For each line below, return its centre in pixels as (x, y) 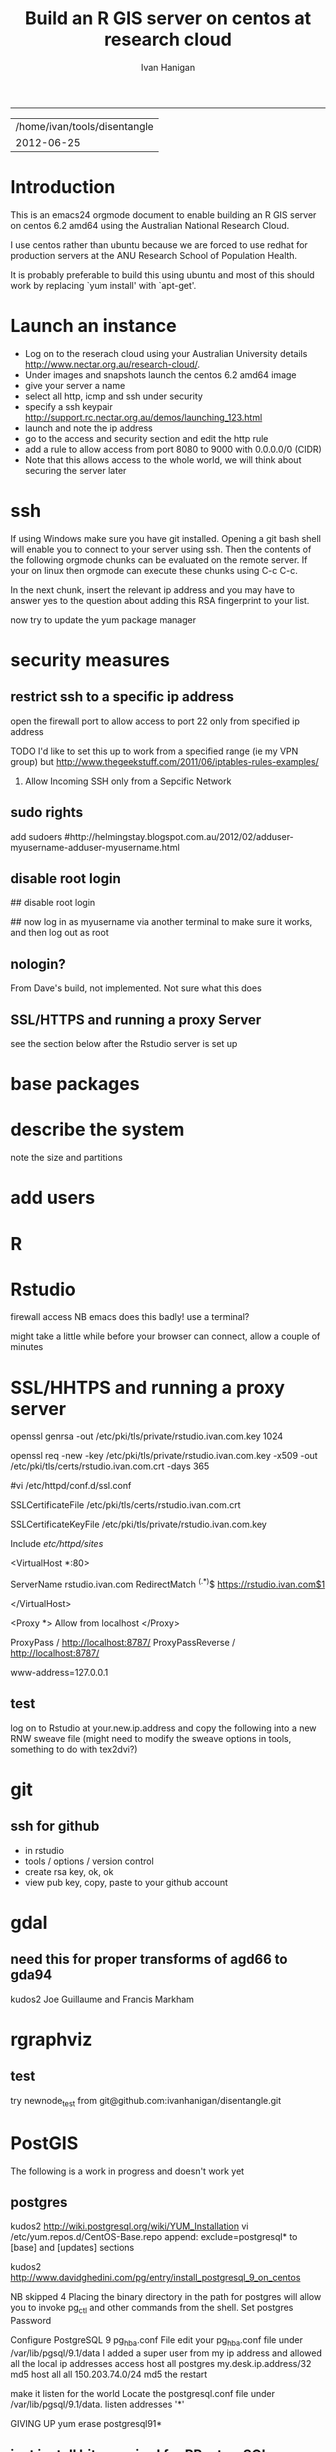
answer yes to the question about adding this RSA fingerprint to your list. (160, 600)
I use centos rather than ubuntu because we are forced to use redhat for (159, 244)
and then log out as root (59, 933)
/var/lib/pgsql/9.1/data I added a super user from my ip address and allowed (166, 2353)
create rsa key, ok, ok (69, 1871)
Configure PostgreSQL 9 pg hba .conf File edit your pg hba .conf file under (156, 2341)
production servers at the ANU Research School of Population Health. (154, 255)
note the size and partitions (66, 1158)
